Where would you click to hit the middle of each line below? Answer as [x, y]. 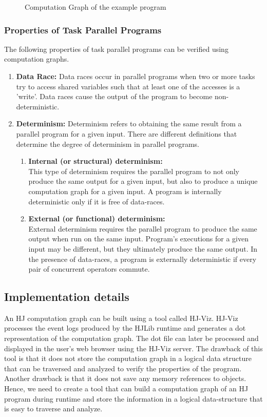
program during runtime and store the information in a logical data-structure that [133, 398]
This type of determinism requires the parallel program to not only [134, 171]
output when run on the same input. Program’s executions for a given [138, 239]
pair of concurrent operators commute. [89, 269]
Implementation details [67, 297]
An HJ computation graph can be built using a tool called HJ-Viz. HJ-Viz [121, 318]
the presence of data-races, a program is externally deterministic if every [142, 259]
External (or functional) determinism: [97, 219]
